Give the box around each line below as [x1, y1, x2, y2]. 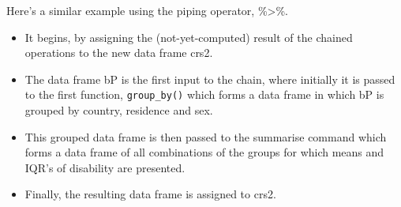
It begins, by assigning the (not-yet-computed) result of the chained [24, 28, 353, 45]
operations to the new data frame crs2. [24, 44, 213, 61]
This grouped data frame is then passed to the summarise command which [24, 128, 387, 145]
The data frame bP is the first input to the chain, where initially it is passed [24, 70, 395, 87]
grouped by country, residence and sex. [24, 102, 213, 119]
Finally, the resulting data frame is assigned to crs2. [24, 186, 276, 202]
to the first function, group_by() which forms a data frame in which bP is [24, 86, 384, 103]
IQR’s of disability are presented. [24, 159, 186, 175]
